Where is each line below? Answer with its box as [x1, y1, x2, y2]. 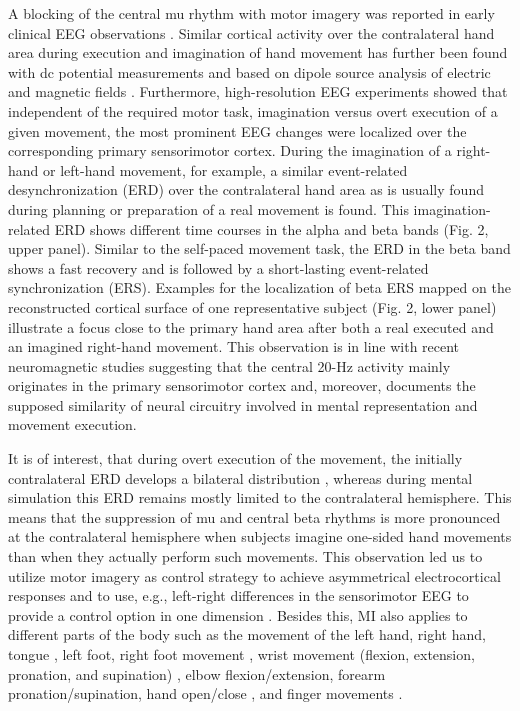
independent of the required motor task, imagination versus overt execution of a [8, 100, 498, 121]
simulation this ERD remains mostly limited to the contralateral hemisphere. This [8, 487, 512, 508]
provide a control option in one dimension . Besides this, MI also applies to [8, 604, 468, 625]
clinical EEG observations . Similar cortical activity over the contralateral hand [8, 22, 495, 43]
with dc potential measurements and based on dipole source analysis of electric [8, 61, 491, 82]
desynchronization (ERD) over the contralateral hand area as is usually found [8, 179, 484, 200]
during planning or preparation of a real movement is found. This [8, 198, 409, 219]
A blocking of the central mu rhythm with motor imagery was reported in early [8, 3, 495, 23]
